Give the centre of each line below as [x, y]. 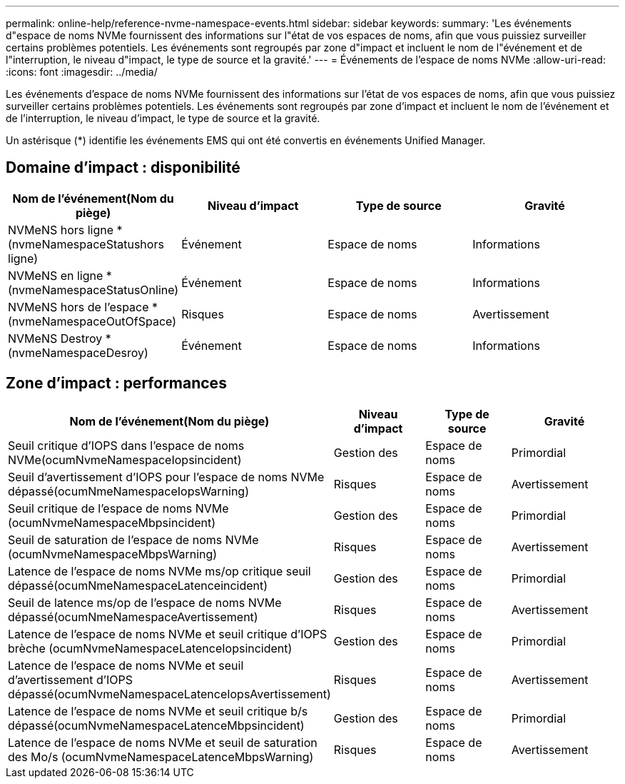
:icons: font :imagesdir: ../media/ [82, 72]
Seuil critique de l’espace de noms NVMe [118, 508]
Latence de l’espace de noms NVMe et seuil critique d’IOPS [168, 634]
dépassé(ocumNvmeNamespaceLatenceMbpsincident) [156, 725]
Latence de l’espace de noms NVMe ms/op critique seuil [159, 571]
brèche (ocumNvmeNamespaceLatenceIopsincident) [150, 648]
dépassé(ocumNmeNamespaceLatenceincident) [138, 585]
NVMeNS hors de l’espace [78, 307]
